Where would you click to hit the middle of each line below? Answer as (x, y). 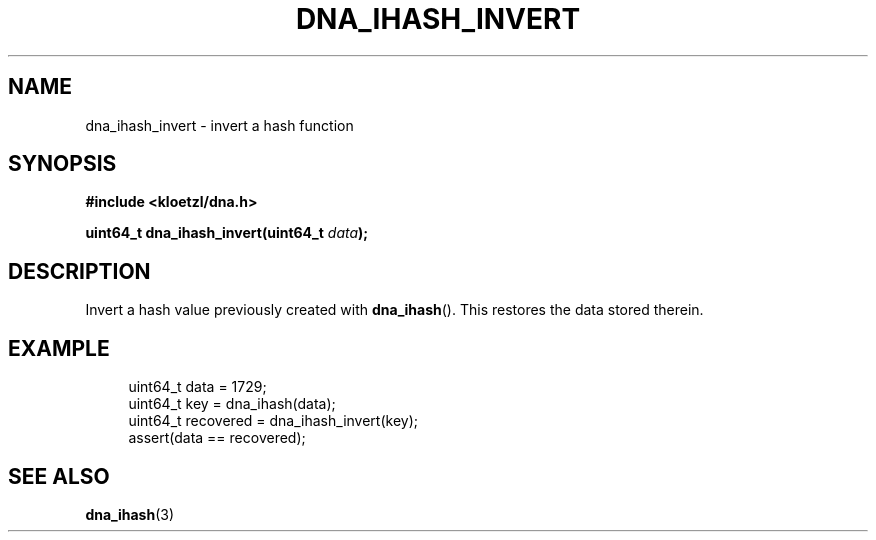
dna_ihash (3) (130, 514)
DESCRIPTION (79, 271)
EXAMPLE (59, 348)
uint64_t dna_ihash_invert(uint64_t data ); (227, 233)
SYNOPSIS (62, 164)
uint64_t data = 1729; (197, 387)
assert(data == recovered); (217, 438)
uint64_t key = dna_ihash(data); (232, 404)
